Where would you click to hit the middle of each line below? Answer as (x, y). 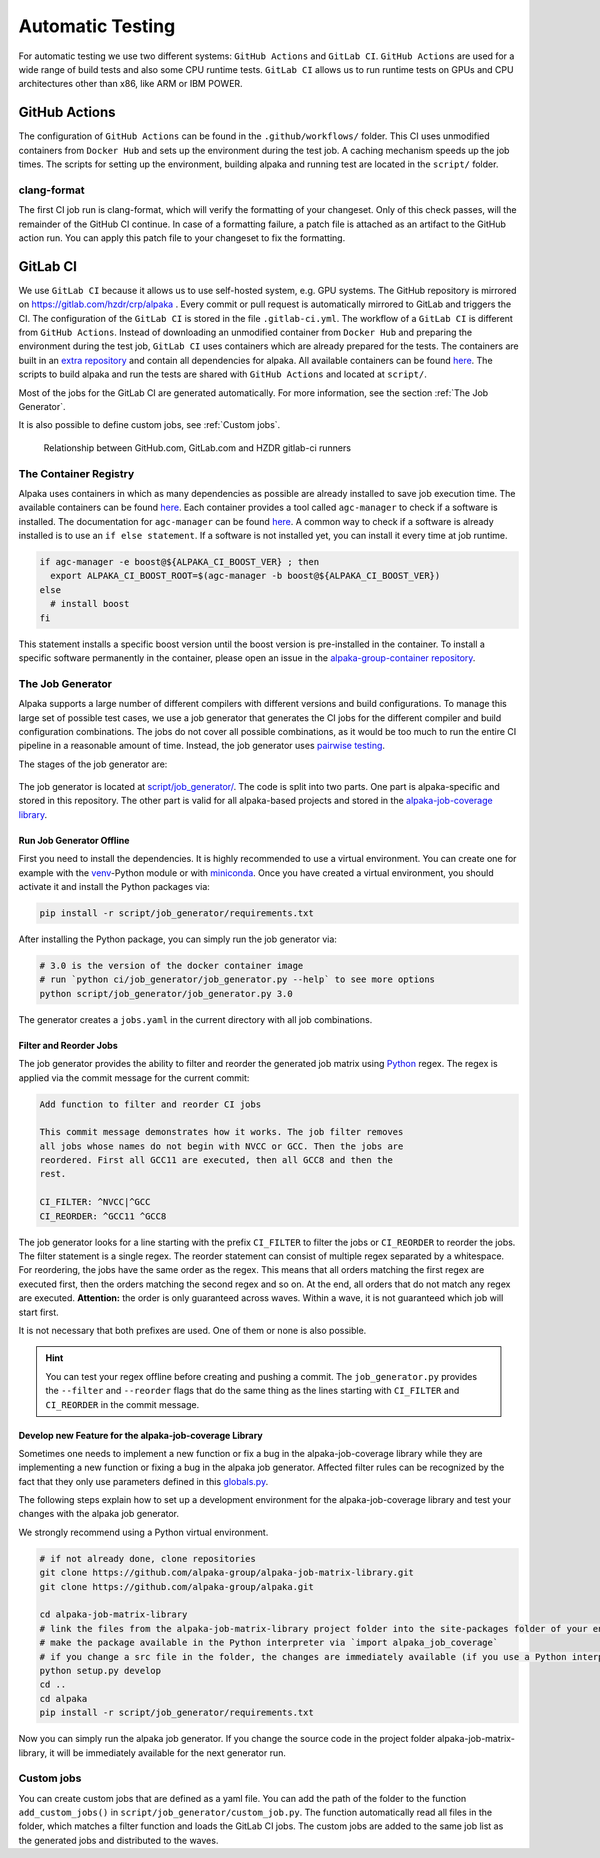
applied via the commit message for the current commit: (134, 1077)
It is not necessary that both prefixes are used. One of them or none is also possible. (192, 1330)
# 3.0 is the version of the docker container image (171, 965)
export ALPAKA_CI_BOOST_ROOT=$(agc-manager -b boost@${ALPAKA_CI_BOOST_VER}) (245, 576)
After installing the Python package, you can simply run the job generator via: (177, 939)
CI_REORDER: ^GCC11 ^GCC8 (103, 1216)
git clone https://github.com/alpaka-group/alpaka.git (176, 1586)
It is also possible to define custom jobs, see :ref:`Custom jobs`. (149, 425)
